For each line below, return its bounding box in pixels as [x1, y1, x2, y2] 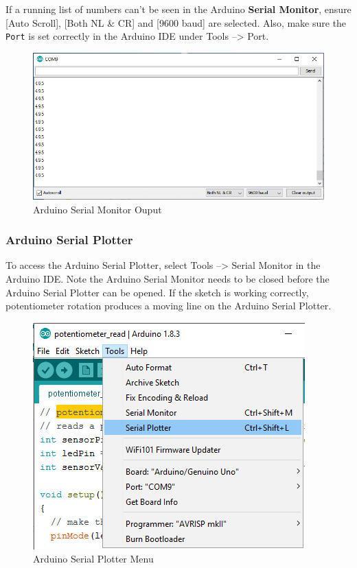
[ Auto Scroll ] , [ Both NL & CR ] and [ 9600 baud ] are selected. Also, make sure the [5, 15, 347, 29]
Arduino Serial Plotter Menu [33, 552, 154, 566]
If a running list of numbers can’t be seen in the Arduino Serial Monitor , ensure [5, 2, 352, 16]
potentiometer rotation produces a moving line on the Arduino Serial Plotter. [5, 298, 332, 313]
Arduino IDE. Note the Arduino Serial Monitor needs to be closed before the [5, 272, 330, 286]
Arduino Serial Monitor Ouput [33, 202, 162, 216]
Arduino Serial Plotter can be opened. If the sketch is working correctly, [5, 285, 309, 299]
